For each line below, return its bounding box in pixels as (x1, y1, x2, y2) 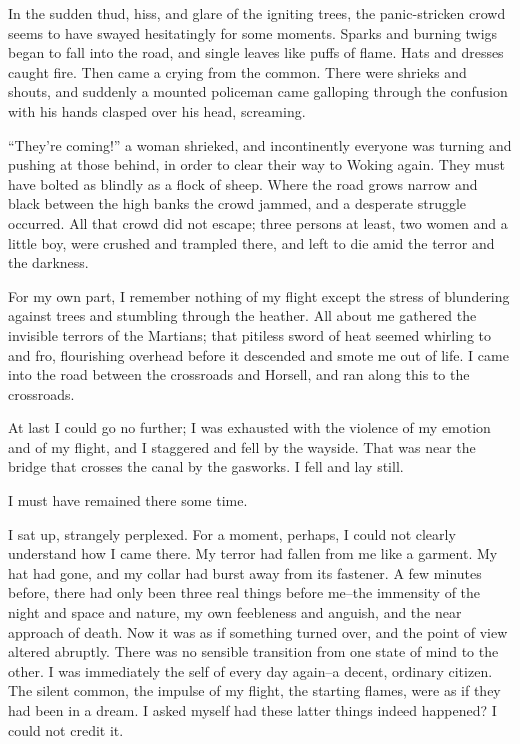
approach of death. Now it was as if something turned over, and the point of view (8, 621, 508, 642)
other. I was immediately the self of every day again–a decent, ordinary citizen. (8, 660, 493, 681)
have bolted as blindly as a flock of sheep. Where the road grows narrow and (8, 173, 478, 194)
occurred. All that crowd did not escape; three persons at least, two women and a (8, 212, 508, 233)
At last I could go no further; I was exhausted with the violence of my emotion (8, 417, 491, 438)
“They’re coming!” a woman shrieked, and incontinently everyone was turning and (8, 134, 512, 155)
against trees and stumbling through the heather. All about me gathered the (8, 305, 477, 326)
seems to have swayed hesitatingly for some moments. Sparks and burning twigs (8, 22, 498, 43)
